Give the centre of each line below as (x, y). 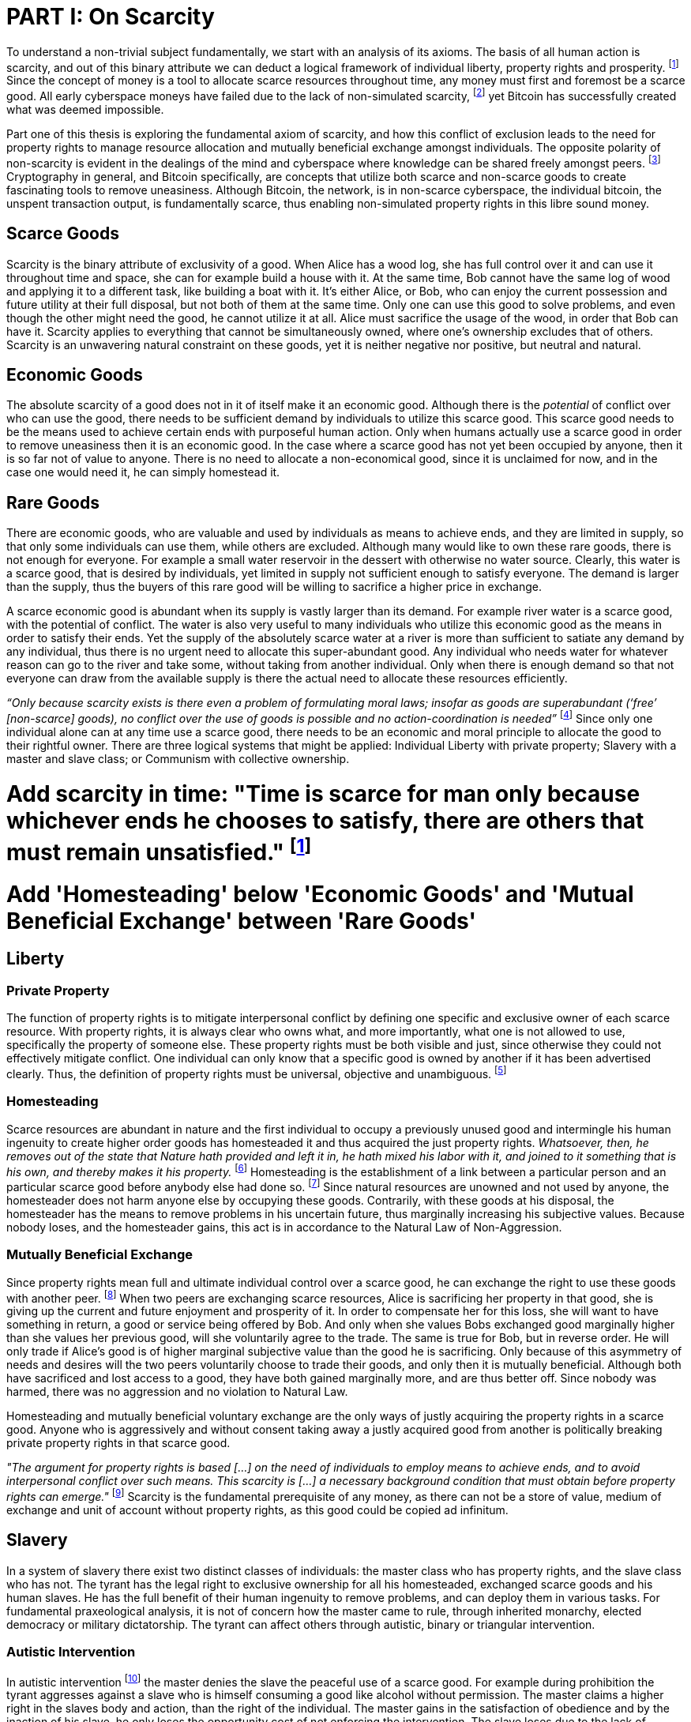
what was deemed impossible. (85, 110)
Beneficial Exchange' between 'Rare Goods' (241, 921)
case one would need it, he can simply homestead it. (143, 472)
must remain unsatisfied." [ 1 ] (159, 850)
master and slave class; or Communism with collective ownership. (178, 758)
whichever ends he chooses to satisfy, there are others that (325, 820)
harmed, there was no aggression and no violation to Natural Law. (177, 1392)
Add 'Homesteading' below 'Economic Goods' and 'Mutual (320, 894)
